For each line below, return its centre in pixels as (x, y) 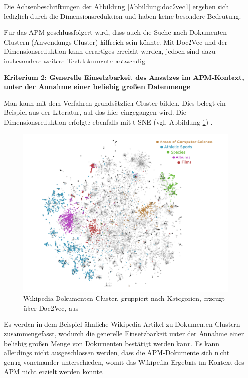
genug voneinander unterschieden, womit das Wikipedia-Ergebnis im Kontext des (124, 362)
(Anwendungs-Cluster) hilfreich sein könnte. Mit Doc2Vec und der (129, 41)
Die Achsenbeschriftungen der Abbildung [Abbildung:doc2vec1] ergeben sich (117, 6)
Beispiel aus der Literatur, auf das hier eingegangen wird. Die (95, 112)
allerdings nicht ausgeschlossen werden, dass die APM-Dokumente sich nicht (117, 353)
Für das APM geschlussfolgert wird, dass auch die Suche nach (95, 32)
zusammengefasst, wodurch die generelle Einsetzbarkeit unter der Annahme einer (124, 333)
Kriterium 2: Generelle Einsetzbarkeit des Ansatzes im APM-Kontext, (124, 77)
